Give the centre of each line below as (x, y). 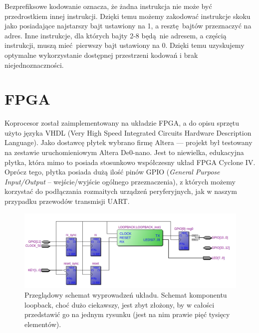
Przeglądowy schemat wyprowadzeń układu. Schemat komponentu (126, 295)
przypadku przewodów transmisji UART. (67, 201)
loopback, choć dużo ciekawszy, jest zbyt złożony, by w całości (120, 304)
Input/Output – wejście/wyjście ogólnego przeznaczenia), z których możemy (120, 181)
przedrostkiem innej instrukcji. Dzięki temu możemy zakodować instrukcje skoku (128, 16)
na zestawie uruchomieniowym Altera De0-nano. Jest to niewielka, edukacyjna (124, 152)
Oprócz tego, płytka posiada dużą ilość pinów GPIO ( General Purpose (112, 172)
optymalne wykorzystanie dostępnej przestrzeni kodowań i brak (101, 55)
